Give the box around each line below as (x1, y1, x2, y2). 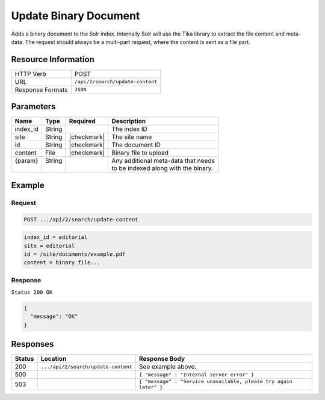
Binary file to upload (111, 148, 169, 157)
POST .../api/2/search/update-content (23, 216, 138, 223)
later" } (138, 384, 163, 390)
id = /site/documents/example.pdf (23, 250, 126, 258)
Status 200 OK (11, 289, 53, 296)
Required (69, 117, 96, 125)
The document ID (111, 141, 161, 149)
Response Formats (14, 85, 68, 94)
